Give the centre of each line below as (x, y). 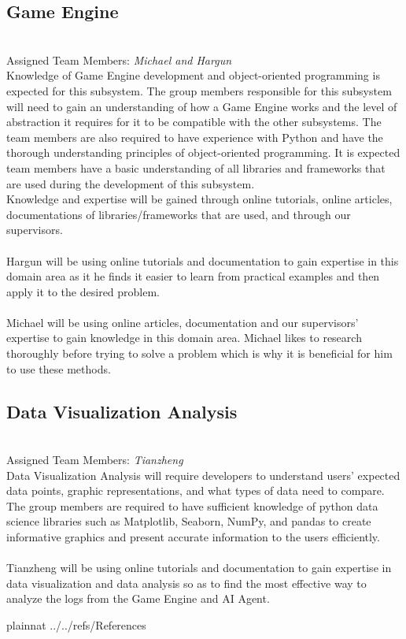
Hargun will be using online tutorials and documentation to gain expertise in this (203, 260)
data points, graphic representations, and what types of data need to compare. (196, 490)
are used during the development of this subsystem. (131, 183)
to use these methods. (59, 368)
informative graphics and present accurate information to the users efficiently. (193, 537)
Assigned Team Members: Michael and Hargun (119, 59)
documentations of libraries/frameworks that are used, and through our (179, 214)
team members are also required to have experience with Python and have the (195, 137)
